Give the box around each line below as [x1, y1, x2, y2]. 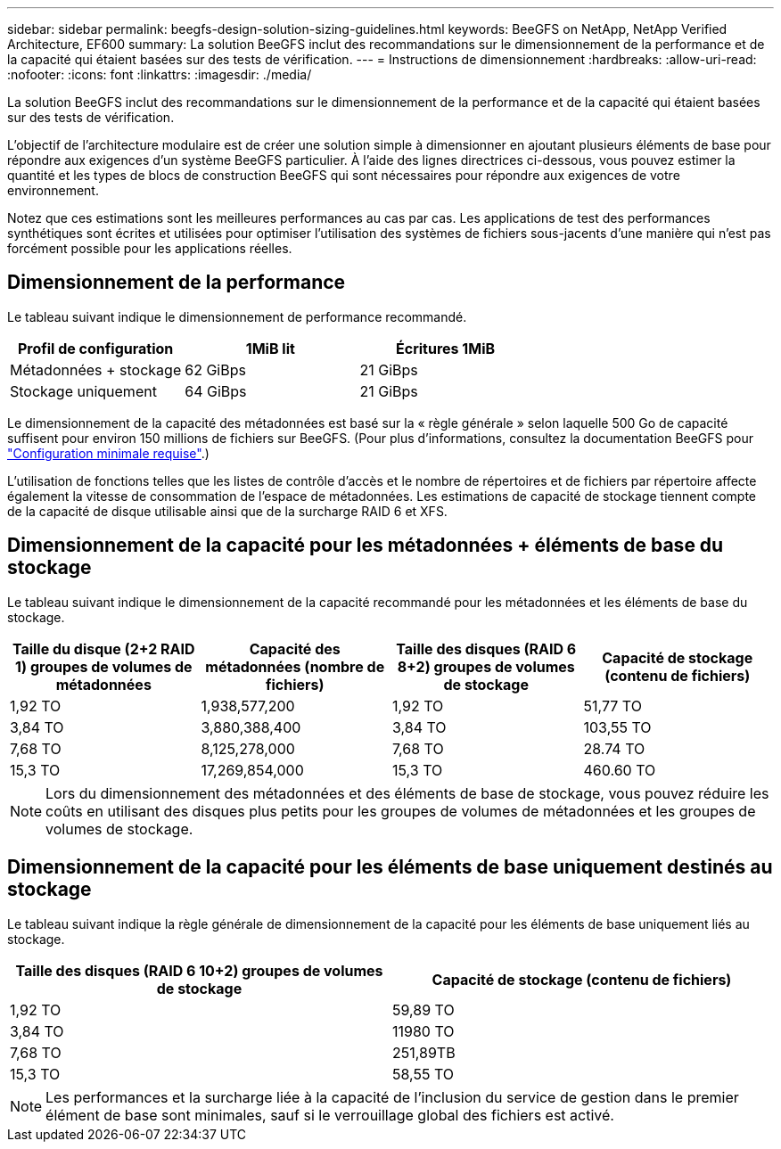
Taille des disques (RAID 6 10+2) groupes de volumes [15, 961, 383, 980]
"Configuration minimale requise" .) [7, 445, 210, 461]
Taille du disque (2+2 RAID [12, 639, 195, 658]
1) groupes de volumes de [14, 657, 193, 676]
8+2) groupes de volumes [397, 657, 575, 676]
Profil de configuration [17, 339, 174, 357]
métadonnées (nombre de [205, 657, 385, 676]
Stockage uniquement [10, 382, 157, 400]
